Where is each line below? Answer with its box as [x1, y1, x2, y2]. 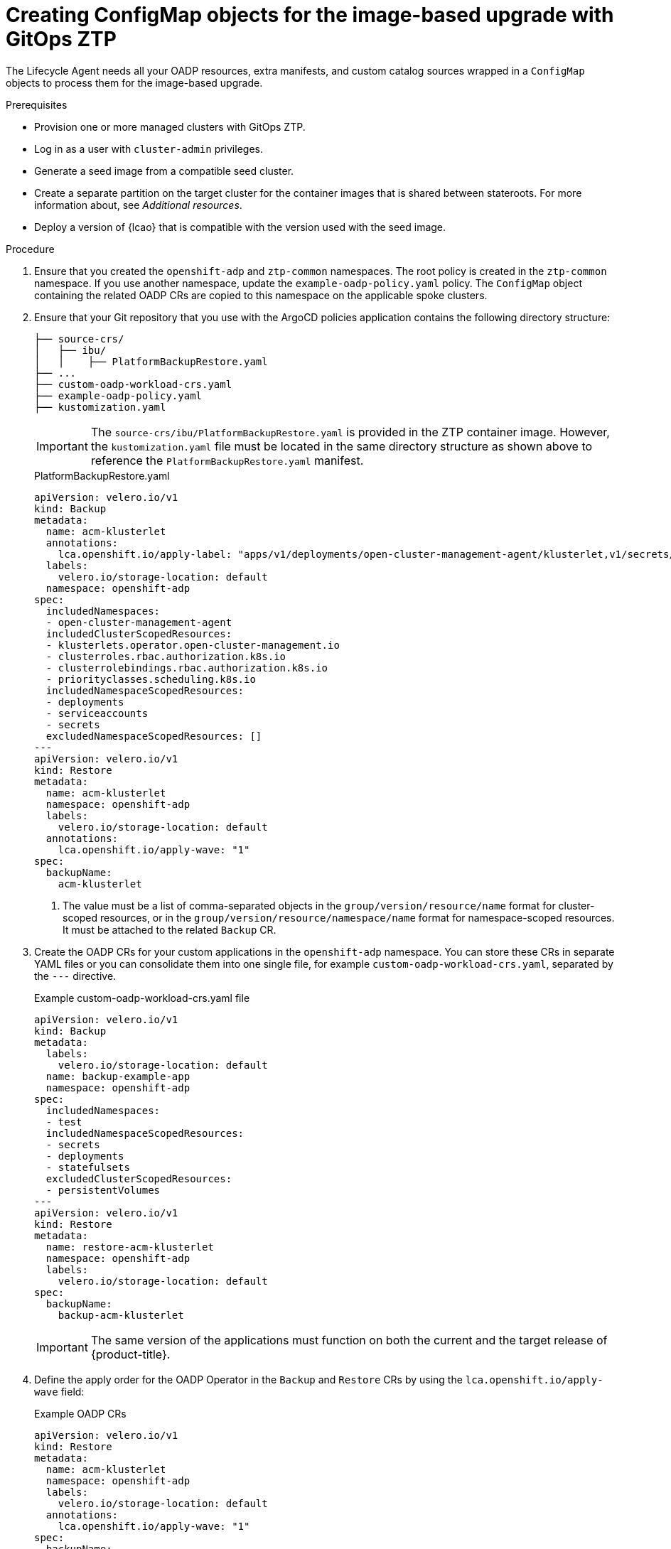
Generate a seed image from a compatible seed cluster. [34, 164, 294, 177]
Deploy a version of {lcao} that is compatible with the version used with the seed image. [34, 220, 446, 233]
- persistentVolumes [45, 1184, 161, 1196]
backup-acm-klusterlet [58, 1309, 184, 1321]
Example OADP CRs [34, 1407, 127, 1420]
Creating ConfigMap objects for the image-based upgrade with [6, 3, 614, 27]
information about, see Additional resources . [34, 198, 242, 211]
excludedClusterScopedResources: [45, 1172, 232, 1184]
